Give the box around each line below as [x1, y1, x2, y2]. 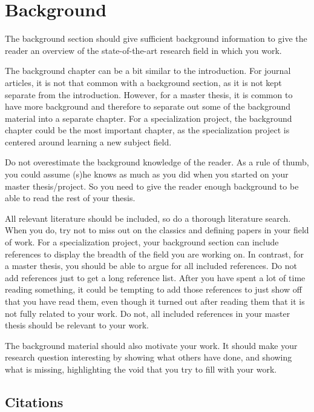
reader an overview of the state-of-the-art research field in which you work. [5, 44, 282, 56]
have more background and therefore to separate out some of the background [5, 100, 291, 113]
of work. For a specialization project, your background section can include [5, 236, 279, 248]
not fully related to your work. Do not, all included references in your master [5, 307, 290, 319]
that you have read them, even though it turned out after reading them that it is [5, 295, 305, 307]
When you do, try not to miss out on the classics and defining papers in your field [5, 224, 309, 236]
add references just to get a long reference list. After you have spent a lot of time [5, 271, 306, 284]
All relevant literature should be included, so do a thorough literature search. [5, 211, 291, 224]
